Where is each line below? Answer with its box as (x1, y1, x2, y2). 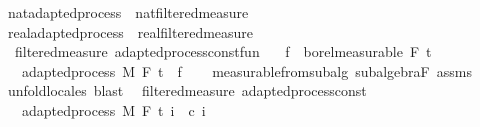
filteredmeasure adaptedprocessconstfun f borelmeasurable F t (14, 41, 432, 62)
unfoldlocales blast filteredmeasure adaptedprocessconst (7, 80, 367, 101)
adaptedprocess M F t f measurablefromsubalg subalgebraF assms (21, 60, 472, 81)
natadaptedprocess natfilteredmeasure (7, 2, 249, 22)
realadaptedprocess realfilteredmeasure (7, 21, 254, 42)
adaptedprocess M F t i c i (21, 99, 206, 120)
